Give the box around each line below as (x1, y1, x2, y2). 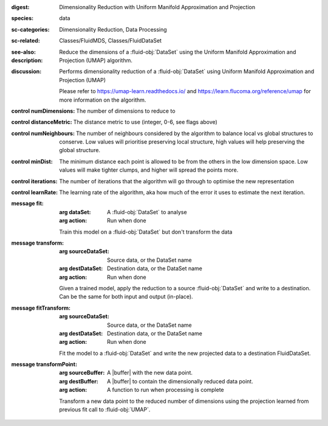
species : (11, 15, 33, 22)
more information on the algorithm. (59, 96, 146, 103)
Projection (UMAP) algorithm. (59, 57, 133, 64)
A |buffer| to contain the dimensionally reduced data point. (107, 377, 253, 385)
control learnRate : (11, 189, 58, 196)
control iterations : (11, 177, 58, 185)
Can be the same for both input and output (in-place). (59, 293, 194, 301)
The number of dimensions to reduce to (76, 107, 176, 114)
